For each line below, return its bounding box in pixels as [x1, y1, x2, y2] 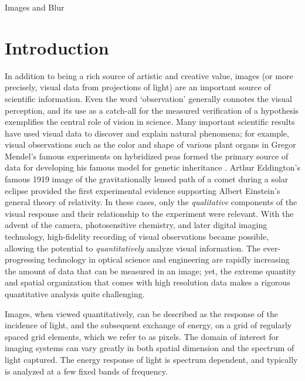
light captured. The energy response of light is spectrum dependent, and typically [5, 353, 298, 365]
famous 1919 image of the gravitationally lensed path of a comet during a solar [5, 173, 289, 185]
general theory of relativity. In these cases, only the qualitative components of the [5, 196, 297, 208]
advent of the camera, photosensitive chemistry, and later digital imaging [5, 219, 267, 231]
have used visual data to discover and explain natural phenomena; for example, [5, 127, 289, 139]
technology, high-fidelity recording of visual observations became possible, [5, 230, 269, 243]
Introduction [5, 35, 109, 59]
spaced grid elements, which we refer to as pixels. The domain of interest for [5, 330, 279, 342]
